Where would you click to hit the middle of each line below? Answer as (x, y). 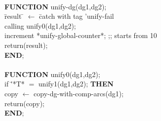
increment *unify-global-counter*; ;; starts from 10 (81, 35)
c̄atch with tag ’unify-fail (77, 16)
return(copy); (24, 103)
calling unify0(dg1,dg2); (40, 25)
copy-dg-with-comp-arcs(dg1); (79, 93)
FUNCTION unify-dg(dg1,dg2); (56, 6)
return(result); (26, 45)
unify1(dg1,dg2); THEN (76, 84)
